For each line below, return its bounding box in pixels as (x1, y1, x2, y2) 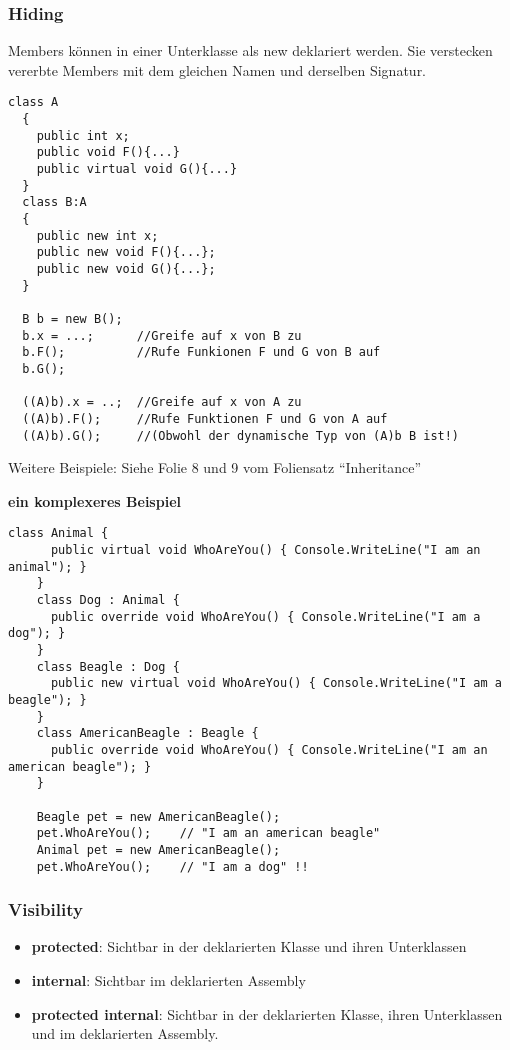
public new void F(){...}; (36, 245, 216, 260)
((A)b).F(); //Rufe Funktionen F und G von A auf (22, 411, 388, 426)
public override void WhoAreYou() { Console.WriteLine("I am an (50, 742, 488, 757)
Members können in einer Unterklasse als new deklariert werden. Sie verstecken (8, 40, 493, 61)
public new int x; (36, 228, 159, 243)
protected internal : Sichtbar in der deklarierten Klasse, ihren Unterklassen (31, 1003, 503, 1024)
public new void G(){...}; (36, 261, 216, 276)
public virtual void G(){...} (36, 162, 238, 177)
